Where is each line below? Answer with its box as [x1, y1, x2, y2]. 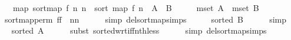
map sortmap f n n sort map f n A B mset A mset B [12, 2, 259, 13]
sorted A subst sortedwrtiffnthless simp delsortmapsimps [11, 24, 267, 37]
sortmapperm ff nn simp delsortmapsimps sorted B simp [4, 13, 287, 25]
